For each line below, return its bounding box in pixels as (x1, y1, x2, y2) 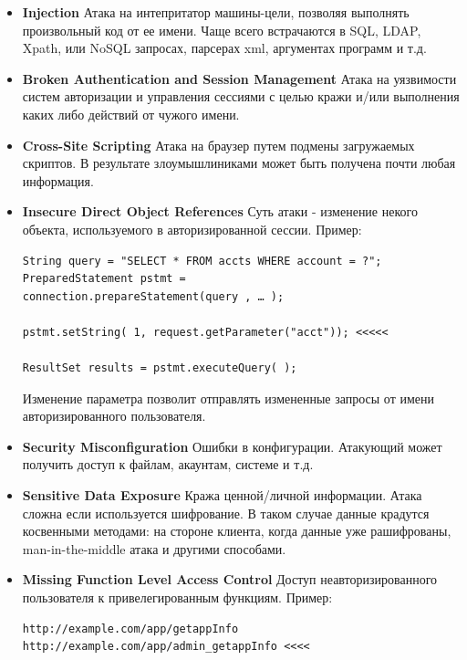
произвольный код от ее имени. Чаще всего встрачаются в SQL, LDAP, (22, 20, 421, 39)
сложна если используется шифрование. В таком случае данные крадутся (22, 503, 430, 522)
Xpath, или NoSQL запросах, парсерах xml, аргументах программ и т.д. (22, 38, 427, 58)
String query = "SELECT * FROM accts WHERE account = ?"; (22, 254, 382, 267)
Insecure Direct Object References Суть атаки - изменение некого (22, 202, 418, 221)
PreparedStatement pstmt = (22, 272, 186, 286)
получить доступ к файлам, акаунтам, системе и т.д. (22, 455, 314, 474)
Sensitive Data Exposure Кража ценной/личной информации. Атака (22, 486, 422, 505)
